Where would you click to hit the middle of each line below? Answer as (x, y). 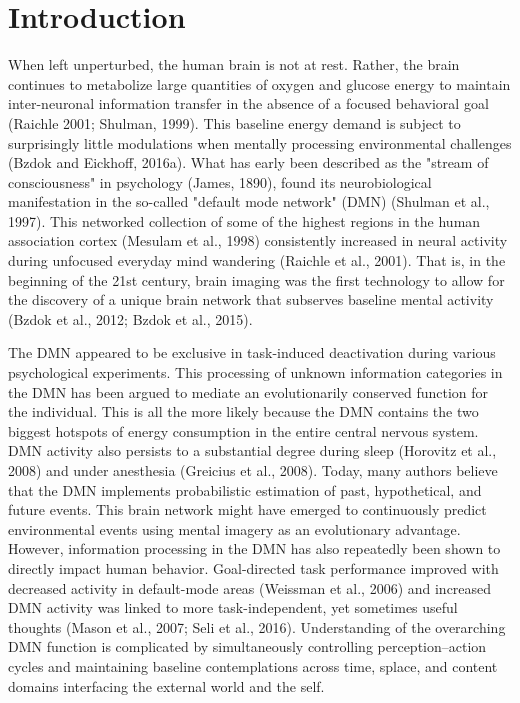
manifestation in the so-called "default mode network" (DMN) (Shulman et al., (249, 201)
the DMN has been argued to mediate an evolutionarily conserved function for (248, 391)
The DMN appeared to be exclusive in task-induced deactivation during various (252, 352)
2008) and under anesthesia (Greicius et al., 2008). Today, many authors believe (253, 470)
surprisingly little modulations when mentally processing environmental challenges (260, 142)
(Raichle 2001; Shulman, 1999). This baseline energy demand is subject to (234, 122)
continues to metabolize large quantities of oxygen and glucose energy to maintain (259, 83)
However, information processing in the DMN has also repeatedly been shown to (254, 548)
